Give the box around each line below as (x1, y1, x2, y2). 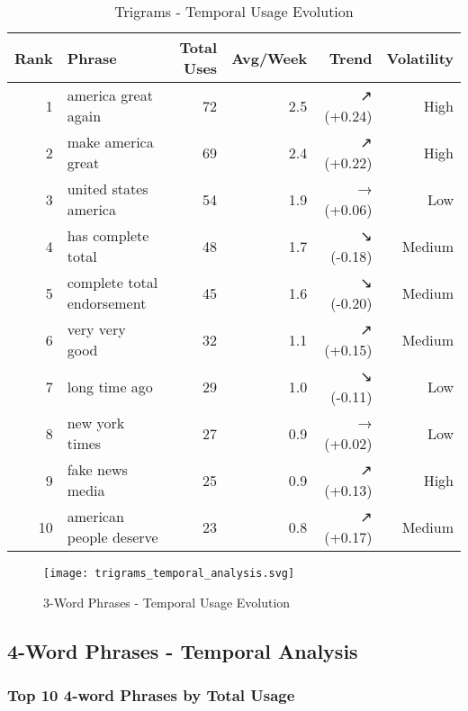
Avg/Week (231, 47, 308, 68)
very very (67, 319, 126, 339)
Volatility (386, 47, 454, 68)
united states (67, 178, 148, 199)
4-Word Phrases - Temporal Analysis (7, 636, 358, 664)
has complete (67, 225, 149, 246)
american (67, 506, 124, 526)
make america (67, 131, 154, 152)
